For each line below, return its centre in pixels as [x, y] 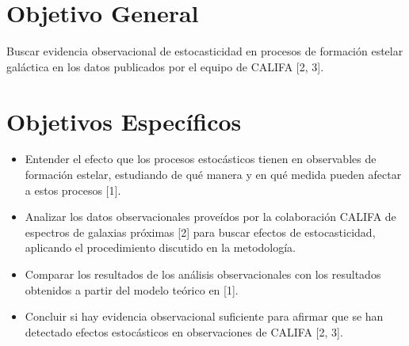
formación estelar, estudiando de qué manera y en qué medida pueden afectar [213, 175]
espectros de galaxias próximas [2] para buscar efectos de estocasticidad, [200, 232]
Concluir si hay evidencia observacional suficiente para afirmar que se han [204, 316]
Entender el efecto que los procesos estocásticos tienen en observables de [201, 159]
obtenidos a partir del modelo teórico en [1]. [132, 289]
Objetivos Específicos [124, 121]
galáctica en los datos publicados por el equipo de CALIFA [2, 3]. [165, 66]
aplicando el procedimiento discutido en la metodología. [160, 247]
